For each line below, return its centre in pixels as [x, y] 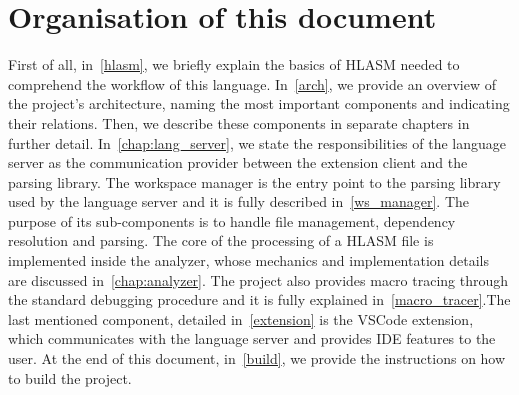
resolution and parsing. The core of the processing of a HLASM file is [221, 240]
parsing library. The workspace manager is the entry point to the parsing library [254, 181]
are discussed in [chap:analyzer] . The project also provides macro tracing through [258, 279]
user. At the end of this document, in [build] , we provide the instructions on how [257, 358]
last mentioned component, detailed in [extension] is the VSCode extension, [241, 318]
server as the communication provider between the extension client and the [238, 162]
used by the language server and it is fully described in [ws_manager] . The [239, 201]
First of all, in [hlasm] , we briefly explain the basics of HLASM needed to [234, 64]
